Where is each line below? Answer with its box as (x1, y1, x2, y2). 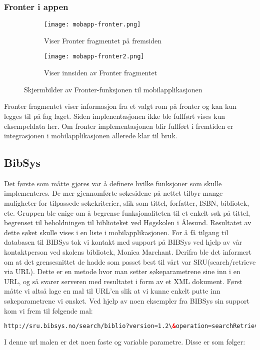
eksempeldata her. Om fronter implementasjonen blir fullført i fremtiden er (4, 120, 233, 131)
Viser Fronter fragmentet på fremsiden (44, 35, 162, 45)
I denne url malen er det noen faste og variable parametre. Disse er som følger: (4, 337, 245, 347)
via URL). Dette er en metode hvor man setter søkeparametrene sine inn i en (4, 266, 240, 277)
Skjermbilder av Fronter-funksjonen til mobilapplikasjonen (24, 84, 202, 94)
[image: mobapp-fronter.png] (44, 21, 141, 28)
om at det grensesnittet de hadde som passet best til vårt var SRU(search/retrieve (4, 256, 256, 267)
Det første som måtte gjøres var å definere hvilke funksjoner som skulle (4, 178, 222, 188)
